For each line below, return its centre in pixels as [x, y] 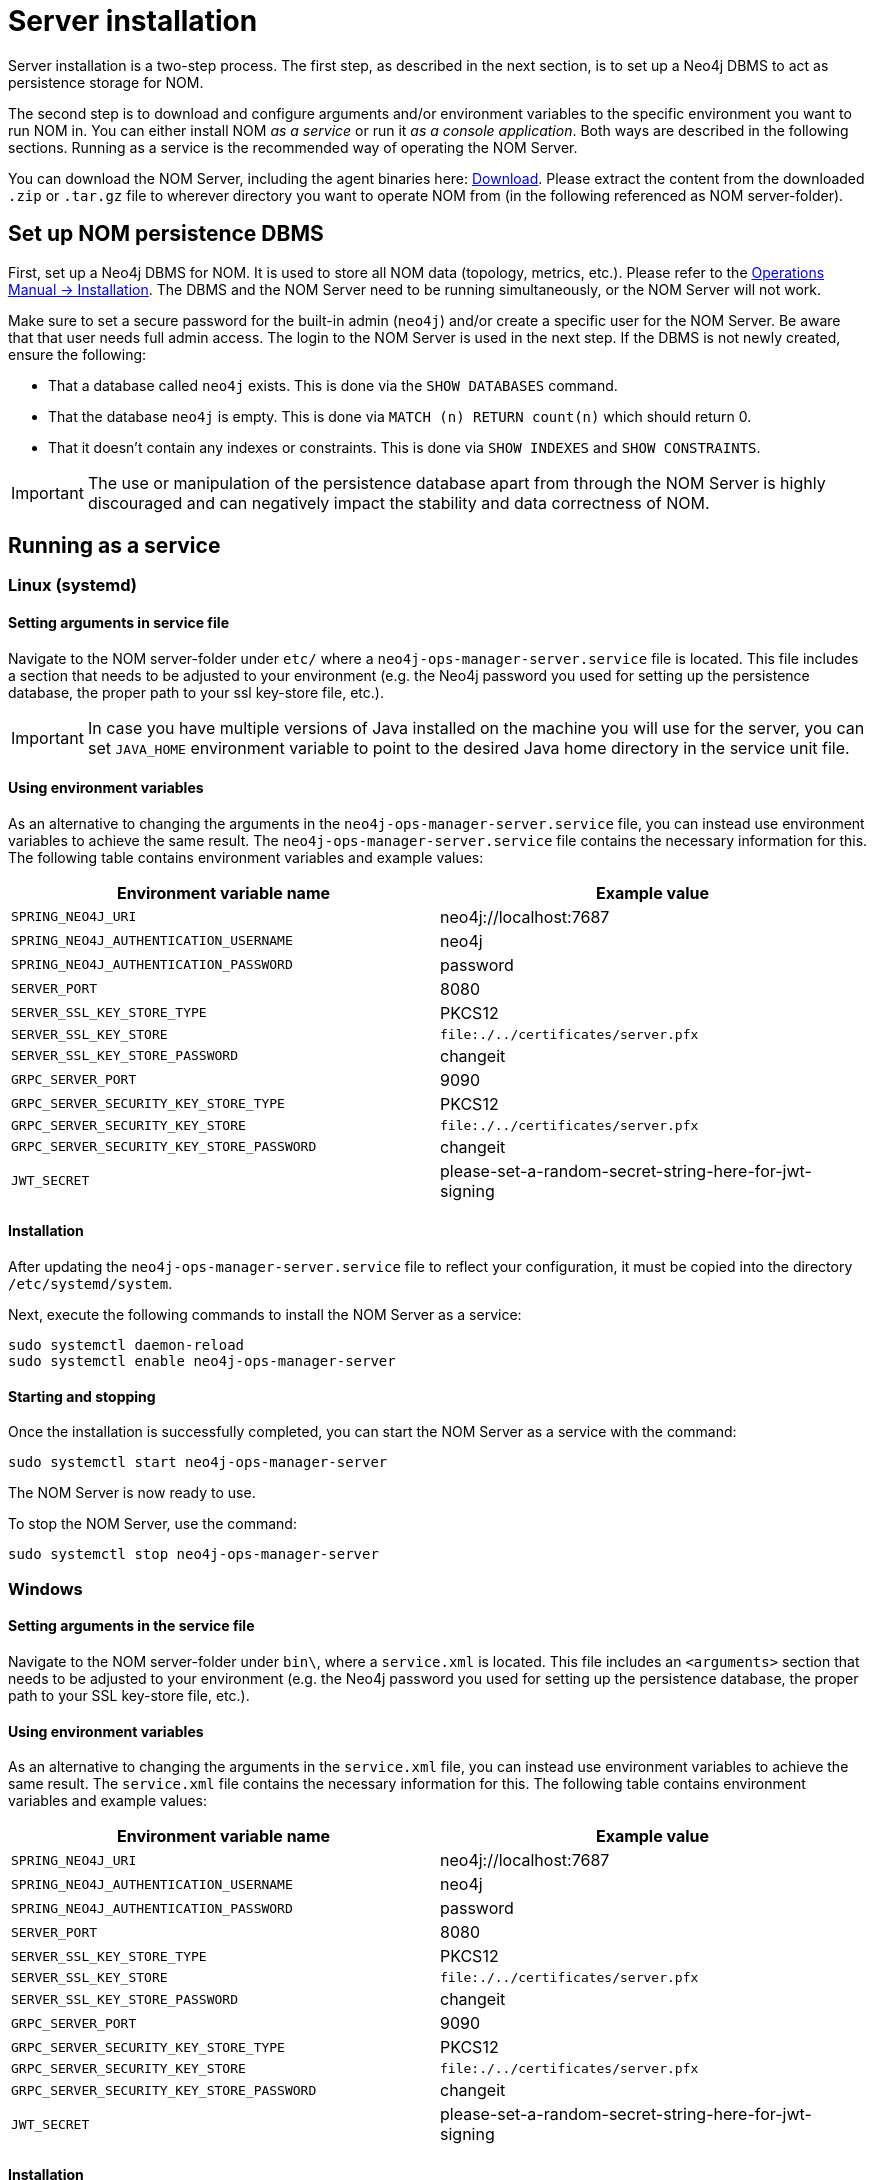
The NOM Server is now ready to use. [132, 1493]
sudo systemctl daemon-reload [126, 1345]
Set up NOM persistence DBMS [166, 234]
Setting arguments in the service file [131, 1626]
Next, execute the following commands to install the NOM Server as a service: [265, 1315]
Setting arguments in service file [118, 623]
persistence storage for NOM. [106, 82]
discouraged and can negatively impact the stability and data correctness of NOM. [398, 502]
